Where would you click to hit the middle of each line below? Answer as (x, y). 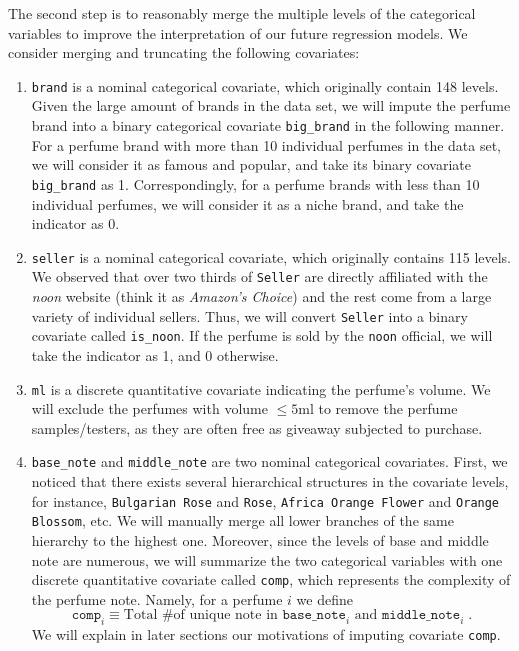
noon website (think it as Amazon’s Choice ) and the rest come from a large (261, 296)
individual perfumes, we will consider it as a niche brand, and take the (247, 203)
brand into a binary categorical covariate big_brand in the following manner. (268, 125)
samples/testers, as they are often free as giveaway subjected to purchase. (257, 427)
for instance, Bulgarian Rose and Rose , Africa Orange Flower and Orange (265, 500)
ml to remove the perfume (378, 408)
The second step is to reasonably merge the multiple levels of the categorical (242, 13)
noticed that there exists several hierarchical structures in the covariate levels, (270, 481)
